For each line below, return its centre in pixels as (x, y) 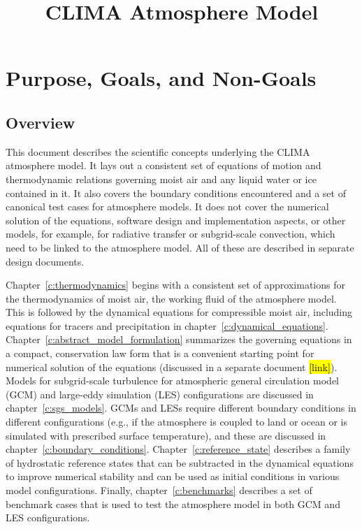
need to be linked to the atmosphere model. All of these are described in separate (180, 247)
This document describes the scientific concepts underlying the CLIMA (158, 151)
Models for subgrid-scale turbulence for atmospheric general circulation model (172, 381)
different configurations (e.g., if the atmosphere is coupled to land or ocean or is (176, 422)
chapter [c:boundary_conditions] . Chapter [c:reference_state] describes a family (178, 449)
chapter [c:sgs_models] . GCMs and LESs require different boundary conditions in (181, 408)
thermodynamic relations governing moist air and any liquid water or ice (161, 179)
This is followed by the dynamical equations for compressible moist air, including (179, 312)
